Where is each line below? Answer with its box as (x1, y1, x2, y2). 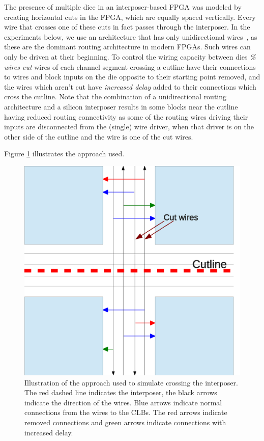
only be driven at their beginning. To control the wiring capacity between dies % (4, 51, 256, 62)
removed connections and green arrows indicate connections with (24, 417, 226, 428)
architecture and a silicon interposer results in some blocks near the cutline (4, 101, 238, 112)
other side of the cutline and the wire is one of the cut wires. (4, 131, 193, 142)
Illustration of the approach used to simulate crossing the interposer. (24, 377, 238, 388)
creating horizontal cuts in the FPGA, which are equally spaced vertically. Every (4, 11, 256, 22)
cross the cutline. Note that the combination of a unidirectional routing (4, 91, 227, 102)
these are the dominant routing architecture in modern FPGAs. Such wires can (4, 41, 251, 52)
